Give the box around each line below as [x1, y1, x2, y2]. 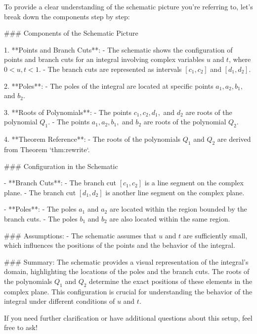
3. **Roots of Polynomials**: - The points [4, 107, 132, 117]
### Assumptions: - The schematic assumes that [4, 230, 157, 240]
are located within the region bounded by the [109, 204, 247, 214]
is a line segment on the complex [144, 177, 244, 188]
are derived [217, 134, 251, 144]
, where [228, 54, 251, 64]
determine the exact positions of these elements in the [89, 276, 253, 286]
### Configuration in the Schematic [4, 161, 118, 171]
